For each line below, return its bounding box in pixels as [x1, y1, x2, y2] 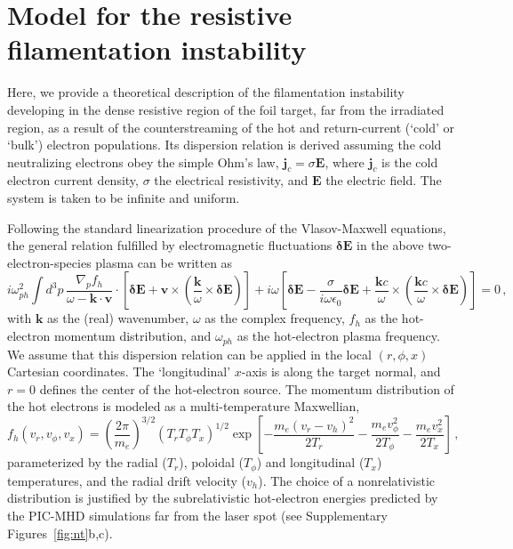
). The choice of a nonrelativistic [258, 471, 436, 489]
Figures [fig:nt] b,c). [7, 523, 113, 542]
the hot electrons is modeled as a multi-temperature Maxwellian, [7, 397, 360, 416]
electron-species [7, 253, 92, 271]
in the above [357, 236, 424, 254]
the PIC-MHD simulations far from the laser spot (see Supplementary [7, 506, 388, 525]
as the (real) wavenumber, [47, 309, 189, 327]
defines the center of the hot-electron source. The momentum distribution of [39, 379, 454, 398]
